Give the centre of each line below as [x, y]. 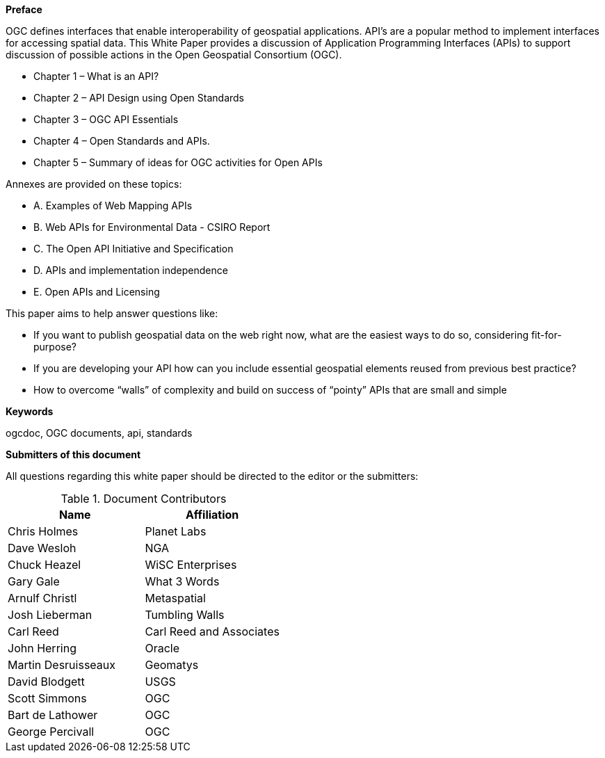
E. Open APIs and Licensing [97, 292]
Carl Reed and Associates [212, 631]
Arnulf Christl [42, 598]
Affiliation [212, 515]
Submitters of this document [73, 454]
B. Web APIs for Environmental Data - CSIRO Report [152, 227]
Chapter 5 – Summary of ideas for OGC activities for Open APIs [178, 162]
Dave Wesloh [42, 548]
